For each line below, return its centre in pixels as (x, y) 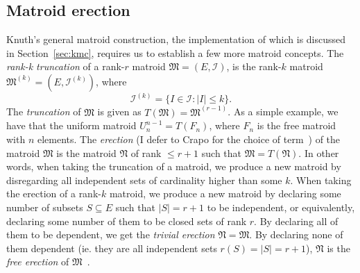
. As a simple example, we (283, 111)
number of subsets (45, 207)
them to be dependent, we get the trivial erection (111, 234)
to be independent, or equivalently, (281, 207)
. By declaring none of (296, 234)
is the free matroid (297, 125)
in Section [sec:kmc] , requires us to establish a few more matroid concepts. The (175, 52)
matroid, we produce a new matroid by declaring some (225, 193)
